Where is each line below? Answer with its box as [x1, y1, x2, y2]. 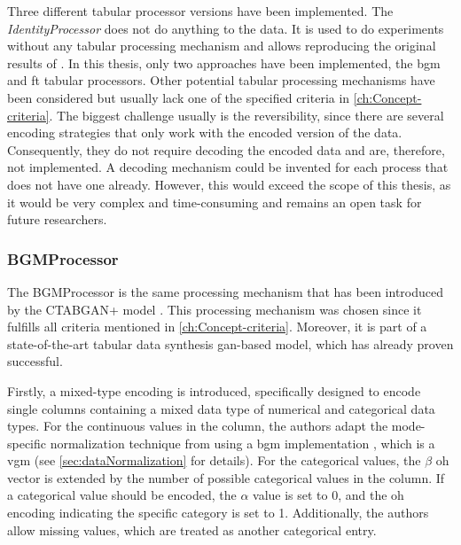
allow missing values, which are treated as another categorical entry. [7, 520, 377, 539]
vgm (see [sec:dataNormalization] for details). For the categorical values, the [7, 451, 421, 470]
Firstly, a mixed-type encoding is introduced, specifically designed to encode [7, 381, 421, 400]
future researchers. [7, 210, 107, 229]
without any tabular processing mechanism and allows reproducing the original [7, 36, 436, 55]
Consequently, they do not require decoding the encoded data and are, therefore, [7, 140, 445, 159]
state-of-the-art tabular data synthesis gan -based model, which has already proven [7, 334, 454, 353]
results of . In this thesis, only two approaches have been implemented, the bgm [7, 53, 441, 72]
